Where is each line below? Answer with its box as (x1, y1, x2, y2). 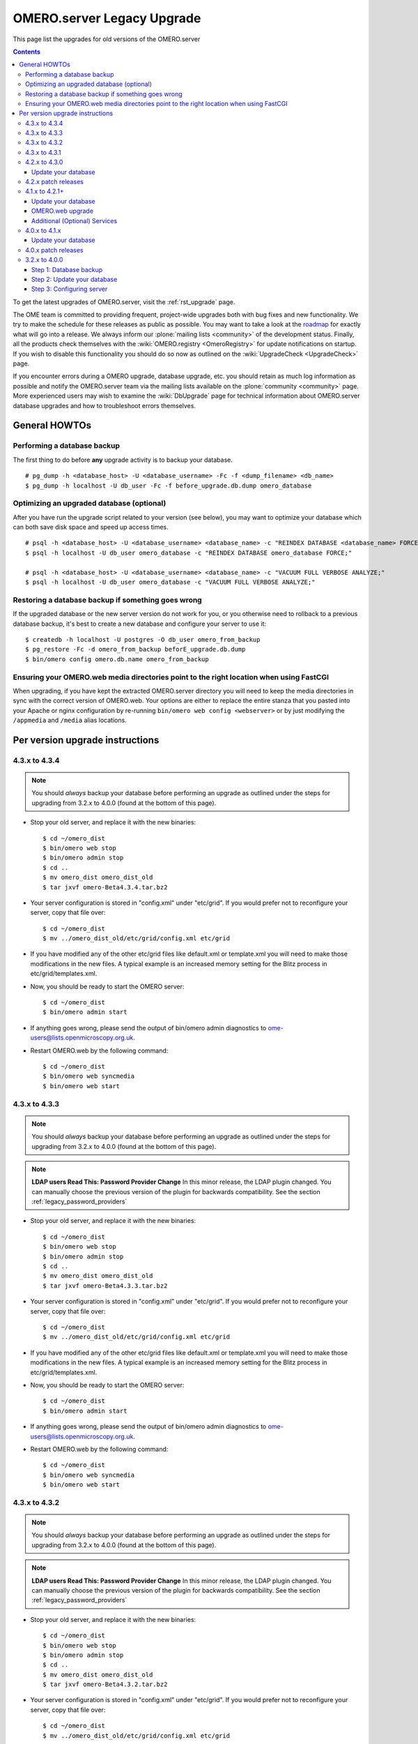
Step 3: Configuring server (31, 285, 108, 293)
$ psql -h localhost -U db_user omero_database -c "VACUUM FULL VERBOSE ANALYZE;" (25, 578, 316, 586)
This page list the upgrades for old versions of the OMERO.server (13, 35, 201, 43)
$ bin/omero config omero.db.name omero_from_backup (25, 655, 209, 663)
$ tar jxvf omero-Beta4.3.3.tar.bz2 (42, 1281, 168, 1290)
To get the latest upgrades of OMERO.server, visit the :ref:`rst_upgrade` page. (13, 297, 235, 306)
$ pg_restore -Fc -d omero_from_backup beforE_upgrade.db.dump (25, 645, 246, 654)
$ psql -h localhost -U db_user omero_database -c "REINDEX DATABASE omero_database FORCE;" (25, 548, 353, 557)
